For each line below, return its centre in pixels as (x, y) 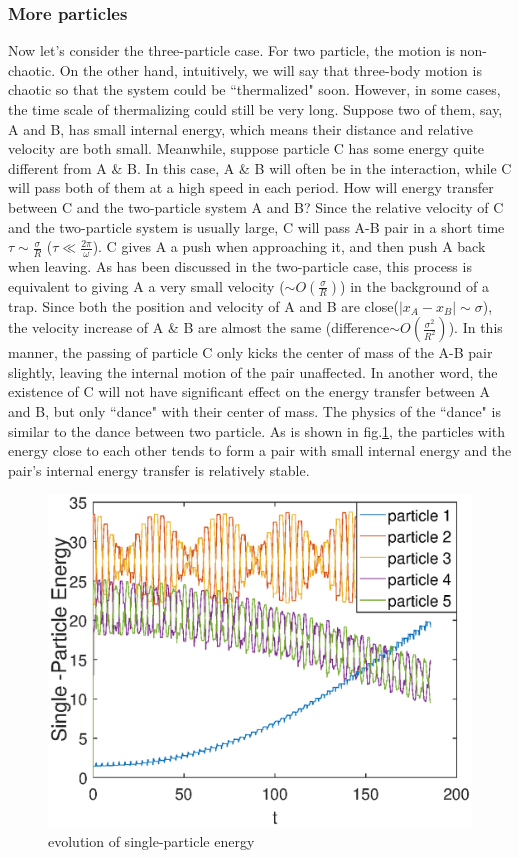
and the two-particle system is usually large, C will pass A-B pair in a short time (256, 226)
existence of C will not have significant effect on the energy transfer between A (249, 391)
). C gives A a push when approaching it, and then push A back (289, 246)
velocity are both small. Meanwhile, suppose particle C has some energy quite (246, 148)
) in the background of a (415, 285)
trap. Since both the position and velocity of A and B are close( (203, 305)
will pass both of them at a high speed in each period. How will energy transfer (251, 187)
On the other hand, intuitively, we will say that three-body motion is (270, 69)
